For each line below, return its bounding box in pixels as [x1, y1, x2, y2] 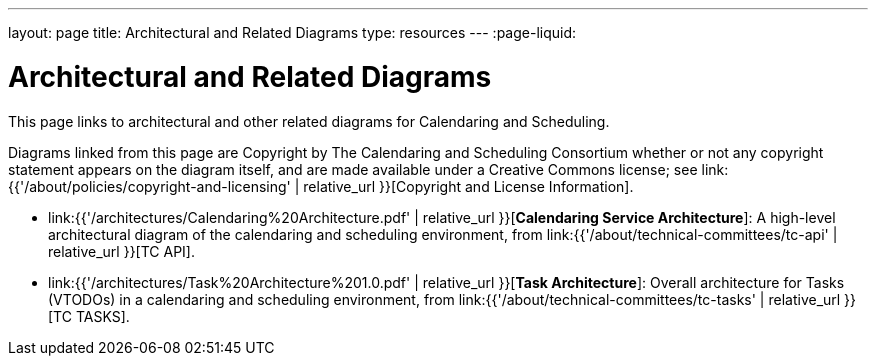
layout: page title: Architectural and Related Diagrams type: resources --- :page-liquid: [8, 24, 577, 41]
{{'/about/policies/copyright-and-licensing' [8, 177, 291, 195]
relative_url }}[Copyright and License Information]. [303, 177, 634, 195]
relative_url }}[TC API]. [48, 242, 195, 260]
